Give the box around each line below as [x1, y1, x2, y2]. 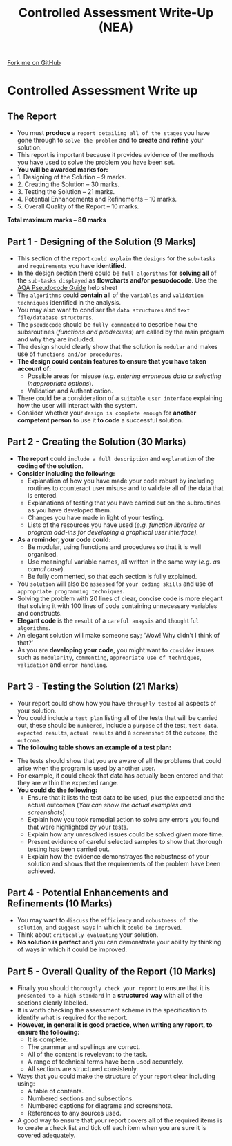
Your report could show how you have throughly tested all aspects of [17, 699, 217, 707]
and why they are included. [17, 335, 95, 343]
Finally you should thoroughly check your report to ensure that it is [17, 984, 211, 992]
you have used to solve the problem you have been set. [17, 158, 175, 167]
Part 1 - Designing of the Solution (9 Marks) [7, 235, 197, 247]
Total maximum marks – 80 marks [7, 216, 106, 224]
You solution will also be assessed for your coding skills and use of [17, 580, 214, 588]
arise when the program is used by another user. [17, 764, 156, 772]
